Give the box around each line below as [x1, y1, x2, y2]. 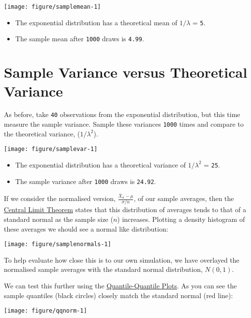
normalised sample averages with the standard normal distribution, [4, 264, 203, 274]
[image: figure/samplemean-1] [4, 3, 101, 10]
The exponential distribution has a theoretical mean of [15, 17, 177, 27]
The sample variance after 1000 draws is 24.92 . [15, 176, 156, 186]
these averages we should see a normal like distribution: [4, 223, 168, 234]
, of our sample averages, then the [133, 193, 234, 203]
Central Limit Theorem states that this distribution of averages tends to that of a [4, 204, 246, 215]
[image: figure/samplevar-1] [4, 146, 98, 153]
